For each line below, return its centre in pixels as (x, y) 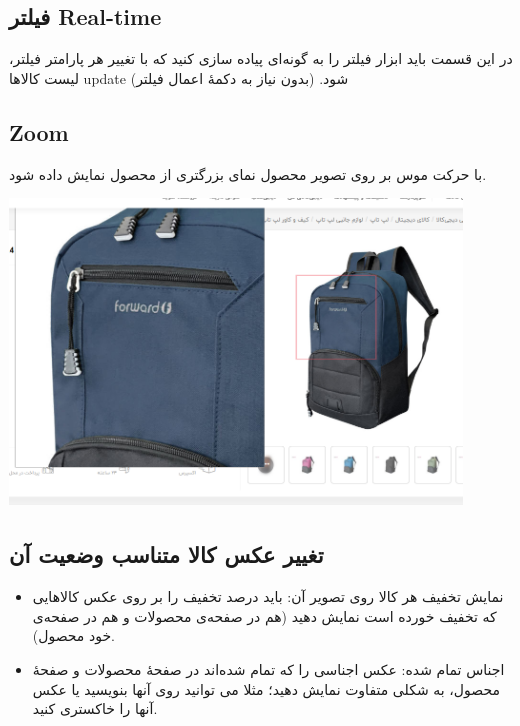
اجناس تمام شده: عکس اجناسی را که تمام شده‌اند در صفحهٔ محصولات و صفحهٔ (268, 669)
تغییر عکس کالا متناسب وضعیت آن (166, 554)
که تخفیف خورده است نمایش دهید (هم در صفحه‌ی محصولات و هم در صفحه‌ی (264, 615)
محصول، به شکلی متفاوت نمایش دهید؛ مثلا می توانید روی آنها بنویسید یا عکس (266, 688)
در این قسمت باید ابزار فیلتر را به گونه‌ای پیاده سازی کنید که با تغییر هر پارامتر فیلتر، (261, 58)
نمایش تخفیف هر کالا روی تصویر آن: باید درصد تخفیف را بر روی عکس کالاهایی (268, 596)
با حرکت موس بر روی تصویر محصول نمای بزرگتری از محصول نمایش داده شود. (248, 173)
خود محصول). (74, 635)
